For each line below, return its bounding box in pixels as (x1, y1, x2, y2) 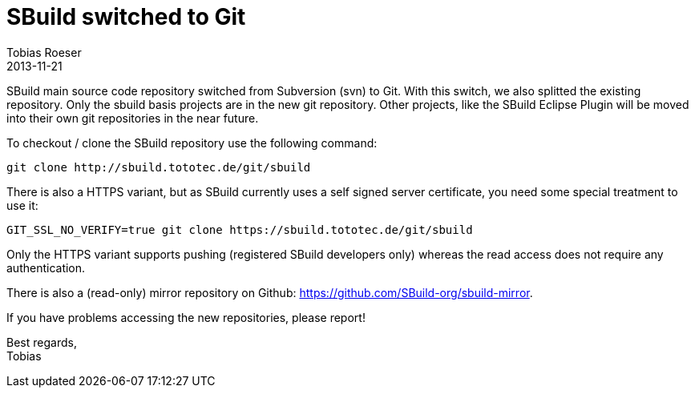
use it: (6, 198, 38, 212)
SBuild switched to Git (6, 3, 246, 30)
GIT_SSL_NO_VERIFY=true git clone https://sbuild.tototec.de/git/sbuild (6, 223, 473, 236)
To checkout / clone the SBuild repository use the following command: (6, 135, 378, 150)
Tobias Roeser (6, 45, 82, 59)
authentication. (6, 260, 86, 275)
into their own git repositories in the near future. (6, 111, 259, 125)
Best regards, (6, 335, 77, 349)
